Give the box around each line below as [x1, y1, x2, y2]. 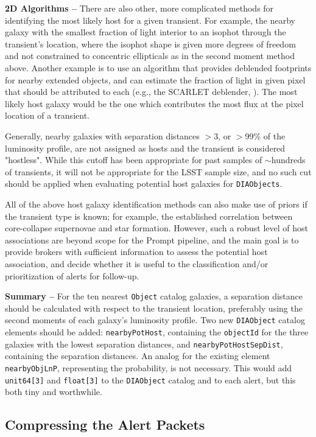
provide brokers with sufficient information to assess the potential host [5, 245, 268, 258]
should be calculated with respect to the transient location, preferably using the [5, 301, 303, 314]
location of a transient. [5, 109, 90, 122]
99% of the [245, 129, 286, 142]
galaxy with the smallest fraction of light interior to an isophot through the [5, 26, 286, 38]
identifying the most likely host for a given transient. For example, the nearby [5, 13, 295, 26]
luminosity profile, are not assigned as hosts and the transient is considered [5, 141, 286, 154]
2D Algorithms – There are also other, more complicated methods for [5, 2, 274, 14]
